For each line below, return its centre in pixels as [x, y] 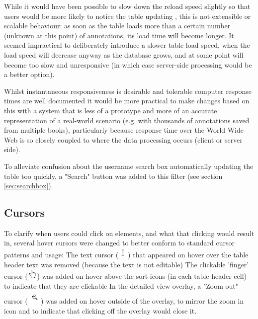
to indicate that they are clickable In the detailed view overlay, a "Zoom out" [121, 285]
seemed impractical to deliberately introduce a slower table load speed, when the [127, 45]
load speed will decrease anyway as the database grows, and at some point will [124, 54]
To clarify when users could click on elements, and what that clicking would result [129, 233]
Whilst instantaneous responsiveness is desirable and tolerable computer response [128, 91]
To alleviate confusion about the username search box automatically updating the [129, 166]
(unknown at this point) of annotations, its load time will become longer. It [119, 35]
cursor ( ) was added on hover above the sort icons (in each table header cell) [125, 276]
